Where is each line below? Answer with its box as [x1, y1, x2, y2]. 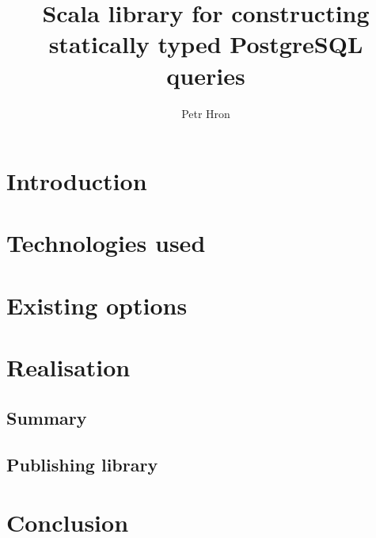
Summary [6, 405, 87, 429]
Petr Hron [181, 105, 230, 121]
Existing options [6, 288, 188, 321]
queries [166, 59, 245, 91]
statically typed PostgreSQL [48, 28, 363, 60]
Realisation [6, 351, 131, 383]
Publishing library [6, 452, 158, 476]
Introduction [6, 165, 147, 197]
